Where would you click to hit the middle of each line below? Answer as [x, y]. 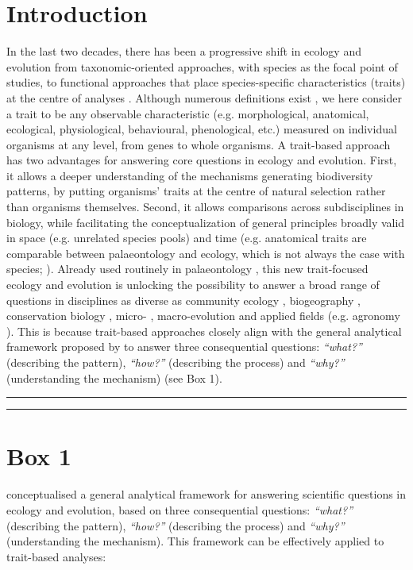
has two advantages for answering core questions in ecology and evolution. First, [202, 160]
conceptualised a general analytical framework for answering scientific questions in [206, 494]
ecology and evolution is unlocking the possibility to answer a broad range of [193, 285]
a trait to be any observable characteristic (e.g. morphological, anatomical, [188, 113]
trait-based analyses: [56, 556]
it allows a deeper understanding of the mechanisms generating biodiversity [190, 175]
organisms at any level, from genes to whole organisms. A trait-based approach [199, 144]
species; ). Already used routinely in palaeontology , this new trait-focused [187, 269]
